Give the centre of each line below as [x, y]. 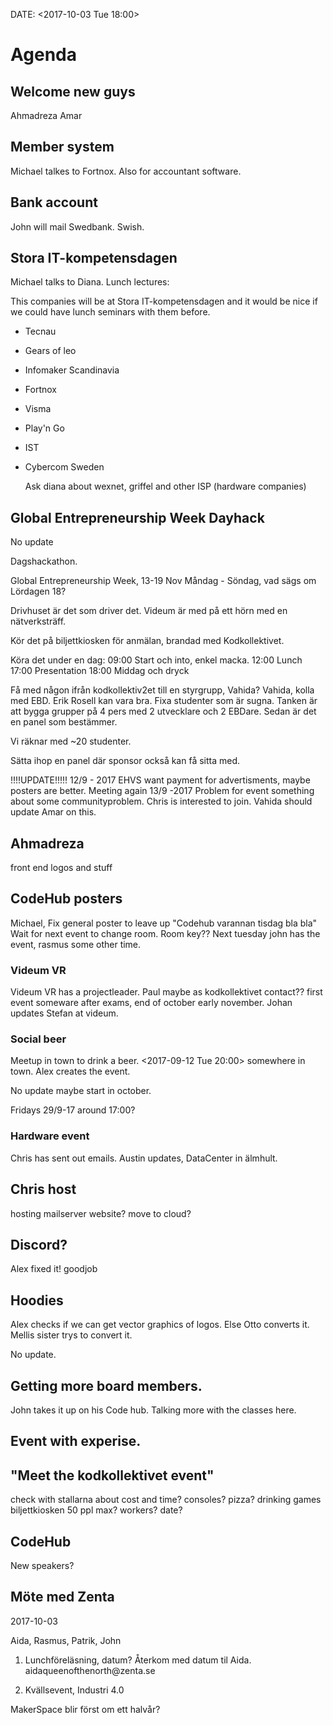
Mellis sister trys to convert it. [71, 1335]
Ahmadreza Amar [46, 115]
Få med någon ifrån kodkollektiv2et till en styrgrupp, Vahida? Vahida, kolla [162, 690]
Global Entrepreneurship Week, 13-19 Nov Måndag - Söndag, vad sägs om [163, 581]
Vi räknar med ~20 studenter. [71, 741]
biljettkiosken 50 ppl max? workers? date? [96, 1510]
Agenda [43, 55]
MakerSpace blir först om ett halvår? [85, 1709]
